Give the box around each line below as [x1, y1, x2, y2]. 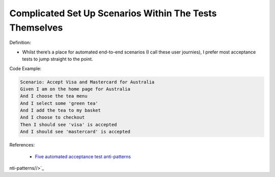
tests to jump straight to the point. [22, 56, 93, 62]
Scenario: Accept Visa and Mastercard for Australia [20, 79, 155, 85]
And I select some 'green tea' [20, 100, 99, 106]
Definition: [9, 40, 32, 46]
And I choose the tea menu [20, 93, 88, 99]
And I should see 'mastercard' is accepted [20, 129, 131, 135]
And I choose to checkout [20, 114, 85, 121]
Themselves [9, 22, 63, 33]
